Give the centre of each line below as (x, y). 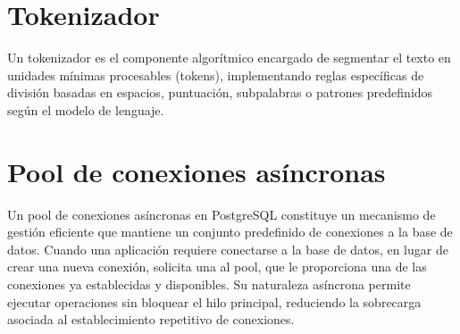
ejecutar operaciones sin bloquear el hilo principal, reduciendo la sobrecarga (214, 301)
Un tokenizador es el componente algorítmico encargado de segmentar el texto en (229, 58)
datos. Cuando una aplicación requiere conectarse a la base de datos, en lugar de (228, 249)
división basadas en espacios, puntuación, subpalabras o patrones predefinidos (220, 92)
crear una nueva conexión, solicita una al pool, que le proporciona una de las (217, 267)
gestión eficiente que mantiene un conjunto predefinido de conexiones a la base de (230, 232)
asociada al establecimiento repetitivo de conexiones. (151, 319)
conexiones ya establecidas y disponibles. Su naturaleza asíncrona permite (209, 284)
